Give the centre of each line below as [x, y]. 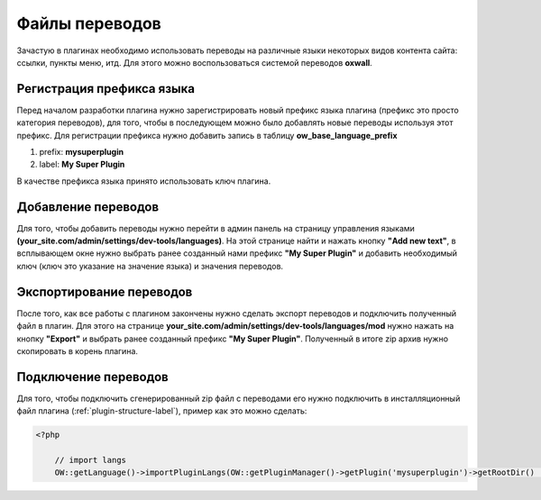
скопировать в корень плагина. [78, 350]
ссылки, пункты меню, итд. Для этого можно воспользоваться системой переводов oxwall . [195, 62]
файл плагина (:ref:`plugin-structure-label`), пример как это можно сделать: [162, 411]
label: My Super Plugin [82, 164]
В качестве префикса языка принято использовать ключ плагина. [144, 181]
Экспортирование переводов [105, 291]
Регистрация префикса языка [106, 89]
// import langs [90, 460]
